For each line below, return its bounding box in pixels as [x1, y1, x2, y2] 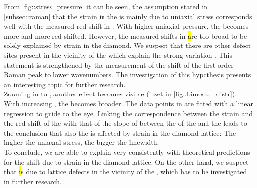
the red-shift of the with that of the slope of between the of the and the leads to [4, 118, 247, 128]
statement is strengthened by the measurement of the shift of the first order [4, 59, 234, 70]
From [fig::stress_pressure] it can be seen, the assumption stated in [4, 1, 207, 11]
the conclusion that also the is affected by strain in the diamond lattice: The [4, 127, 236, 138]
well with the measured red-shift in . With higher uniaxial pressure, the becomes [4, 21, 249, 31]
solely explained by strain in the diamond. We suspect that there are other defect [4, 40, 251, 50]
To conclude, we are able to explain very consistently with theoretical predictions [4, 146, 250, 157]
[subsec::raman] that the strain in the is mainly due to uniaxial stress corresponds [4, 11, 252, 21]
